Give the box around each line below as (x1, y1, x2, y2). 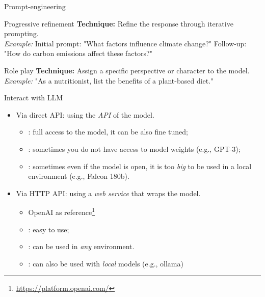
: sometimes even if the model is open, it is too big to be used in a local (28, 160, 252, 171)
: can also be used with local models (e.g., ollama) (28, 258, 183, 268)
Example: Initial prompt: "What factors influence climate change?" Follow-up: (4, 38, 247, 48)
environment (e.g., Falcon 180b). (28, 171, 129, 181)
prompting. (4, 28, 39, 39)
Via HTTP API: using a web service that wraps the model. (16, 187, 201, 198)
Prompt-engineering (4, 1, 66, 11)
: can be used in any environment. (28, 241, 135, 252)
